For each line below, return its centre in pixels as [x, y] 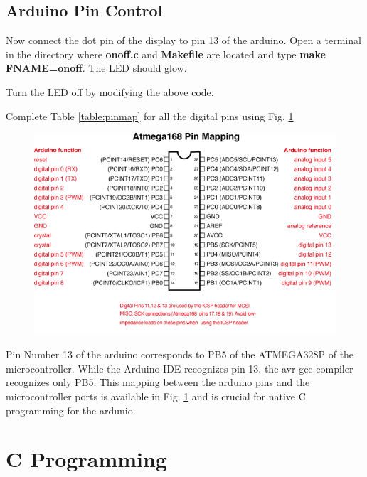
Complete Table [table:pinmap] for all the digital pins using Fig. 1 [150, 116]
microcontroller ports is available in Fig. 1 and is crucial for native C [156, 396]
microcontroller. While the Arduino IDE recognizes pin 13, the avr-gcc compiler [180, 368]
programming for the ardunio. [71, 410]
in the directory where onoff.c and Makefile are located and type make [166, 54]
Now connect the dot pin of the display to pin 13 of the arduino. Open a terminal [183, 40]
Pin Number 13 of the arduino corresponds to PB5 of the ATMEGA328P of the [180, 354]
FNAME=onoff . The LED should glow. [96, 68]
